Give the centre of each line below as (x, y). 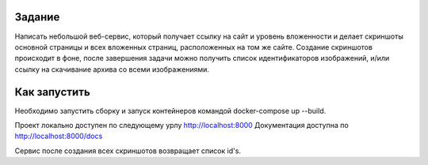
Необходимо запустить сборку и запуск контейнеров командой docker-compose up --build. (170, 111)
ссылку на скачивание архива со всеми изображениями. (112, 69)
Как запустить (52, 92)
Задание (37, 17)
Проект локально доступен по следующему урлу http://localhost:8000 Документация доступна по (182, 125)
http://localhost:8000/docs (59, 136)
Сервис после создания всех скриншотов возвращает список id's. (128, 151)
